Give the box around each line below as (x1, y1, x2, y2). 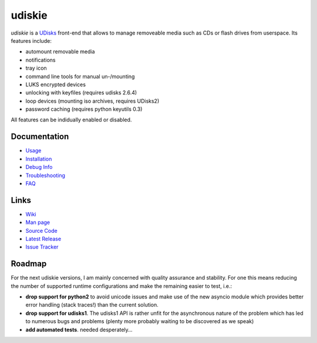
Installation (25, 155, 52, 162)
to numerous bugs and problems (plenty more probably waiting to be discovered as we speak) (25, 318, 254, 325)
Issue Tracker (25, 243, 59, 250)
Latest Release (25, 235, 62, 242)
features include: (11, 37, 52, 44)
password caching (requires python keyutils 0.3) (25, 106, 143, 113)
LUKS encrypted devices (25, 81, 86, 88)
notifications (25, 56, 56, 63)
